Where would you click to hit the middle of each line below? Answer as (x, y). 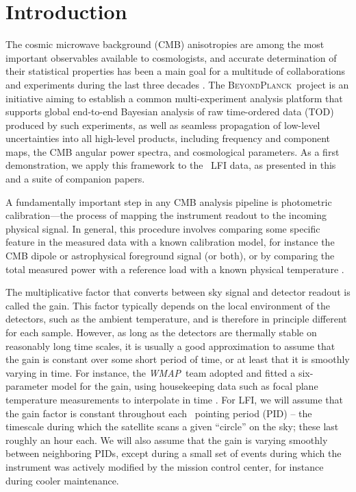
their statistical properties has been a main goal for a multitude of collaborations (176, 71)
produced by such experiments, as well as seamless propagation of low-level (163, 125)
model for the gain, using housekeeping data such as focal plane (185, 386)
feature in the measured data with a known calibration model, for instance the (170, 242)
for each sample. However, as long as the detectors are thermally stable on (161, 332)
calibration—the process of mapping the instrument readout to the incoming (166, 215)
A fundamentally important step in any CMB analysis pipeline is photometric (169, 201)
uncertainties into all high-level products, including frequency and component (168, 138)
